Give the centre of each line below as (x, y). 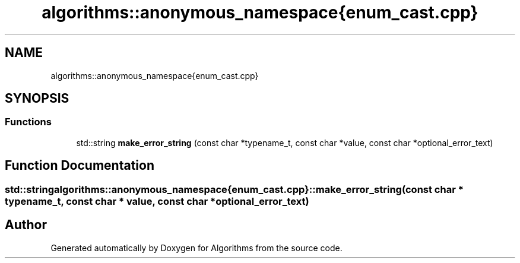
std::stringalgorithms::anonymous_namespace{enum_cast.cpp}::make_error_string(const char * (234, 189)
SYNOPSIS (37, 99)
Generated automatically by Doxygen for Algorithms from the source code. (196, 248)
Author (26, 225)
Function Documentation (80, 166)
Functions (28, 122)
